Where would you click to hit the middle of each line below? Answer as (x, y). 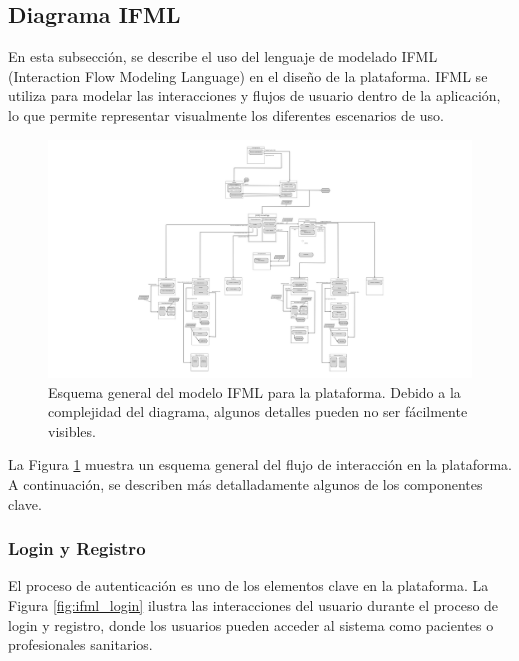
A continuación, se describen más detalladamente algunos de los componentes (245, 484)
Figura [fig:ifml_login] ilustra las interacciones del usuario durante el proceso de (253, 605)
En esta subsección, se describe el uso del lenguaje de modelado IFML (223, 56)
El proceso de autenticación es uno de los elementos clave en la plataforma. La (248, 585)
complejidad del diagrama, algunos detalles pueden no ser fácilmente (258, 411)
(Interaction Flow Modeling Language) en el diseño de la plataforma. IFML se (248, 75)
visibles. (72, 430)
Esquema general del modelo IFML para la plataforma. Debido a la (254, 391)
